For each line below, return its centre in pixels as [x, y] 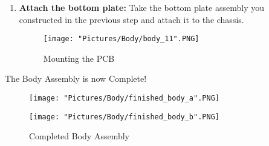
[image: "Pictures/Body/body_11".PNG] [121, 39]
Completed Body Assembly [79, 136]
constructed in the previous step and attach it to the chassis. [131, 19]
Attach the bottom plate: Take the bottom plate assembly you [141, 7]
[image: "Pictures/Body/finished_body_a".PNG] [124, 98]
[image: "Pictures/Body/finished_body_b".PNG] [124, 117]
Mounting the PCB [79, 58]
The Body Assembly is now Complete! [76, 78]
